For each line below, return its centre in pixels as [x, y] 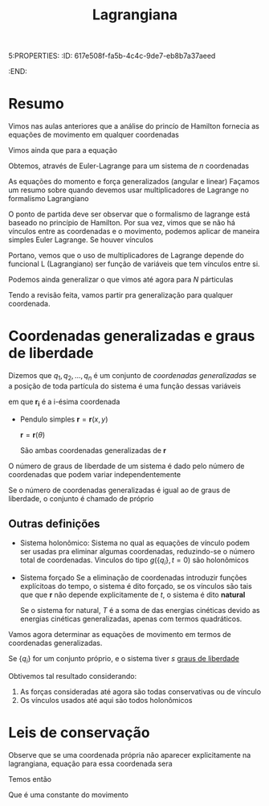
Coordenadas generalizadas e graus [132, 336]
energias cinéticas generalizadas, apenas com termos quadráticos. [131, 619]
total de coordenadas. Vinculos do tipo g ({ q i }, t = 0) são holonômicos [134, 561]
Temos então [30, 779]
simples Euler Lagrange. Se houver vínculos [81, 240]
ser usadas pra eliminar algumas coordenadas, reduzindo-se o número [137, 552]
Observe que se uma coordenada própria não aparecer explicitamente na [130, 755]
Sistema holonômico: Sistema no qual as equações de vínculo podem [135, 543]
